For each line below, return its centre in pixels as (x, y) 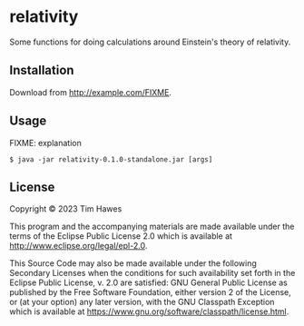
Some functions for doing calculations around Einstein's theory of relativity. (150, 42)
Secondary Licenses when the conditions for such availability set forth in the (152, 273)
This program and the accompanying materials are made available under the (152, 227)
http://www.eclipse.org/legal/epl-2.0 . (78, 246)
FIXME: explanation (45, 143)
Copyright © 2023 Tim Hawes (66, 209)
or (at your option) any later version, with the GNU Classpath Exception (142, 302)
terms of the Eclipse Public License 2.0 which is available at (121, 236)
